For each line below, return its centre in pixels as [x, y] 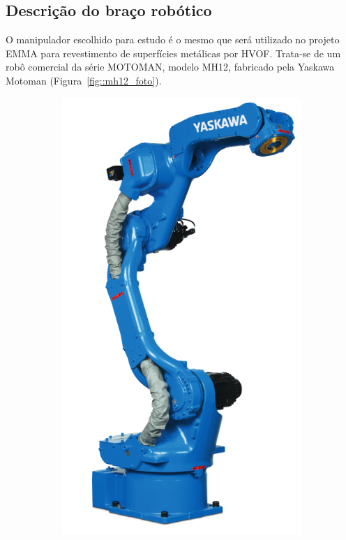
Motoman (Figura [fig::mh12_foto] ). [84, 80]
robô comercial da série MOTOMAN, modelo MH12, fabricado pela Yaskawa [170, 67]
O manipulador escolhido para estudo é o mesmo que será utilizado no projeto [173, 39]
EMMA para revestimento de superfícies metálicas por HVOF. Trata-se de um [173, 53]
